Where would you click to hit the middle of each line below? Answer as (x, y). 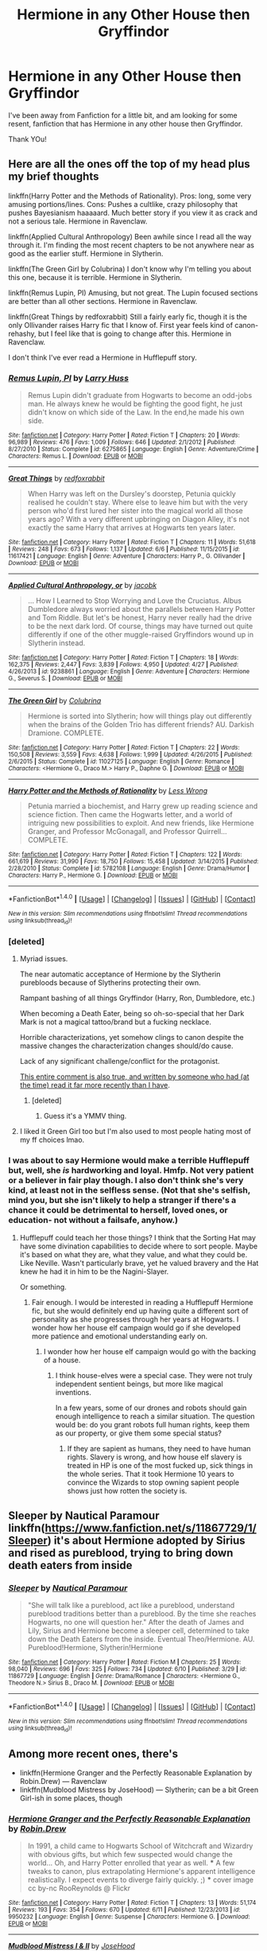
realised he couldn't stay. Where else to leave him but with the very (137, 502)
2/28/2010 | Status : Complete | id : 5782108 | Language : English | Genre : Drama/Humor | (129, 869)
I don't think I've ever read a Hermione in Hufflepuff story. (103, 357)
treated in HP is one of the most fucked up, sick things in (160, 1465)
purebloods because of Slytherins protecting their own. (110, 983)
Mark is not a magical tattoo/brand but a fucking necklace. (116, 1022)
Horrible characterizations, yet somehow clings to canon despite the (132, 1038)
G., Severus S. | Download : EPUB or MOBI (66, 679)
